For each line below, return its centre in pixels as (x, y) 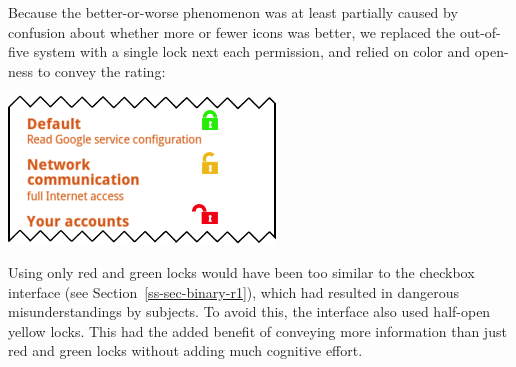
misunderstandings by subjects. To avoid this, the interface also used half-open (249, 311)
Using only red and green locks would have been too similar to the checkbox (241, 271)
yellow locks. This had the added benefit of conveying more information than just (257, 330)
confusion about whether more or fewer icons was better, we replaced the (232, 31)
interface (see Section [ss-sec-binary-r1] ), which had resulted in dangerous (233, 291)
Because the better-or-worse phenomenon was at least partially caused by (233, 12)
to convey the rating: (101, 70)
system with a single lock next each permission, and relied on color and (252, 51)
